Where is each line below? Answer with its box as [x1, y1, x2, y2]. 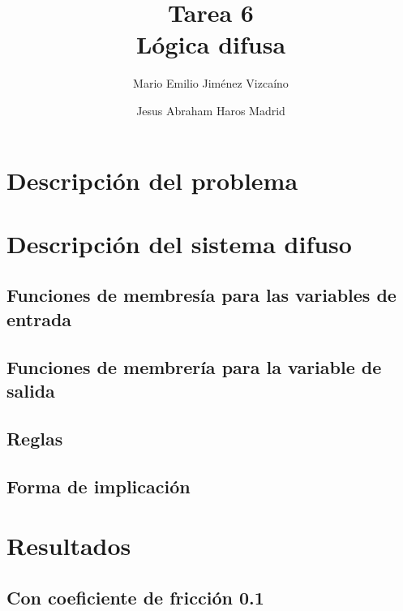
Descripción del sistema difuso [6, 226, 352, 260]
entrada [6, 306, 72, 331]
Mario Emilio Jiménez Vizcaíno [133, 75, 289, 92]
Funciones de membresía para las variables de [6, 282, 397, 308]
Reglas [6, 425, 63, 450]
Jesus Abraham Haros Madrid [136, 101, 285, 118]
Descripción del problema [6, 163, 298, 196]
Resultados [6, 529, 131, 562]
